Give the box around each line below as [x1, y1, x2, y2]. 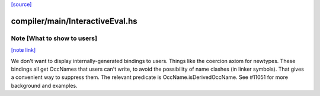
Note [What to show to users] [11, 34, 98, 42]
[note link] [11, 47, 36, 54]
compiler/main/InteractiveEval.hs [11, 16, 137, 26]
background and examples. [11, 82, 78, 89]
